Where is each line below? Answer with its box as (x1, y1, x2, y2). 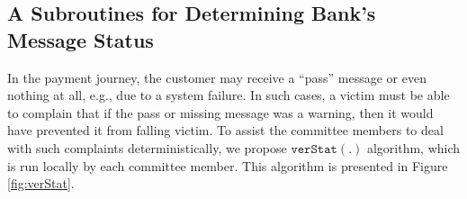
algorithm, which (366, 138, 461, 157)
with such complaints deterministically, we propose (7, 138, 287, 157)
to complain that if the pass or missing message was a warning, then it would (7, 103, 434, 122)
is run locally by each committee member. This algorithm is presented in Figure (7, 156, 448, 175)
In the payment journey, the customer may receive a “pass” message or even (7, 68, 427, 86)
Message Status (7, 25, 154, 53)
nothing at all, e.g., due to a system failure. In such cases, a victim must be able (7, 86, 450, 104)
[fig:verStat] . (7, 174, 75, 193)
